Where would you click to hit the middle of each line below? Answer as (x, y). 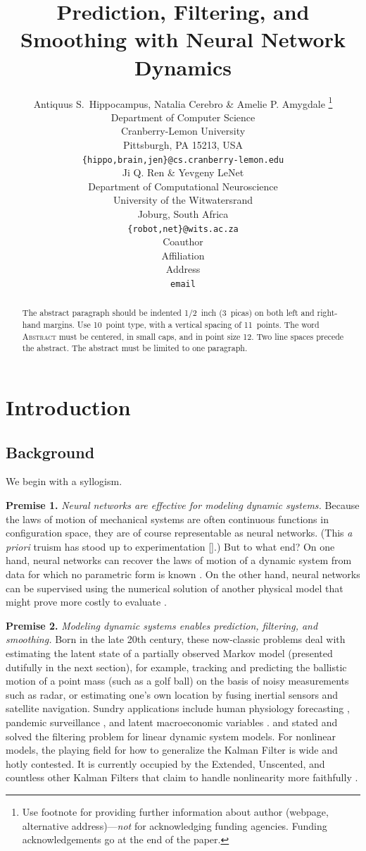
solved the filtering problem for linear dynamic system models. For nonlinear (171, 736)
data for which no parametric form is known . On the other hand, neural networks (183, 574)
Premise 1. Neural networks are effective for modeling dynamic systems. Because (183, 505)
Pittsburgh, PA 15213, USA (183, 144)
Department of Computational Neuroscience (183, 186)
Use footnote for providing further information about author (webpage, (175, 811)
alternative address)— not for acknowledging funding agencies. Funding (175, 825)
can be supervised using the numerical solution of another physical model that (175, 588)
